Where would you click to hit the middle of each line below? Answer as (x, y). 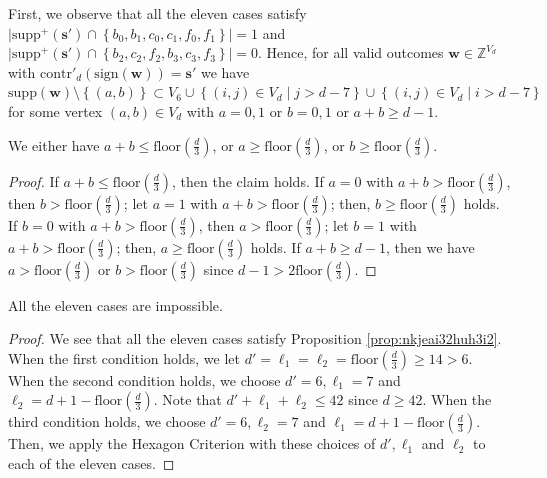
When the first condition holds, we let (124, 357)
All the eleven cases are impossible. (115, 304)
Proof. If (33, 180)
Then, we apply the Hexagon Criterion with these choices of (192, 443)
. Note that (187, 399)
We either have (54, 144)
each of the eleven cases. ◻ (91, 462)
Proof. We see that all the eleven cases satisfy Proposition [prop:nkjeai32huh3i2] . (255, 338)
